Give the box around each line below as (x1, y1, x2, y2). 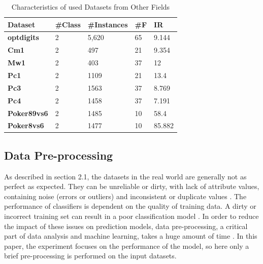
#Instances (87, 19, 128, 29)
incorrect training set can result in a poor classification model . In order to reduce (4, 211, 259, 221)
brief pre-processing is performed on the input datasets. (4, 250, 177, 261)
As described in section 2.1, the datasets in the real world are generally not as (4, 171, 247, 181)
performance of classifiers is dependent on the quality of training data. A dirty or (4, 201, 256, 211)
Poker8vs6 (8, 120, 44, 131)
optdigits (8, 32, 39, 43)
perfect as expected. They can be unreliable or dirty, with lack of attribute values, (4, 181, 259, 192)
